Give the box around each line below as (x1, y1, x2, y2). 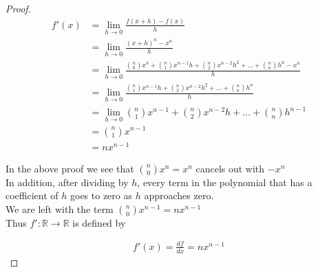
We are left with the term (6, 201, 114, 216)
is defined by (72, 215, 126, 229)
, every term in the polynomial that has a (137, 174, 312, 189)
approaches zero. (144, 188, 214, 203)
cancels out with (195, 161, 265, 175)
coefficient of (6, 188, 59, 203)
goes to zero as (70, 188, 132, 203)
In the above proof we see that (6, 161, 134, 175)
